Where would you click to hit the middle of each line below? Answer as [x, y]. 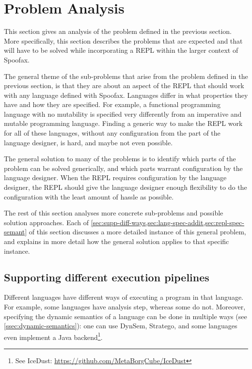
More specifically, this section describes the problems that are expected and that [123, 40]
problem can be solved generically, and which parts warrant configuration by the [123, 168]
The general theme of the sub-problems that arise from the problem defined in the [126, 76]
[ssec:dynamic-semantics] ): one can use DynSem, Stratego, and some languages [121, 326]
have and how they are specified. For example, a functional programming [112, 104]
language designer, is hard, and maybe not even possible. [88, 142]
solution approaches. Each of [47, 222]
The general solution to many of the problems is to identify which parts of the [120, 159]
